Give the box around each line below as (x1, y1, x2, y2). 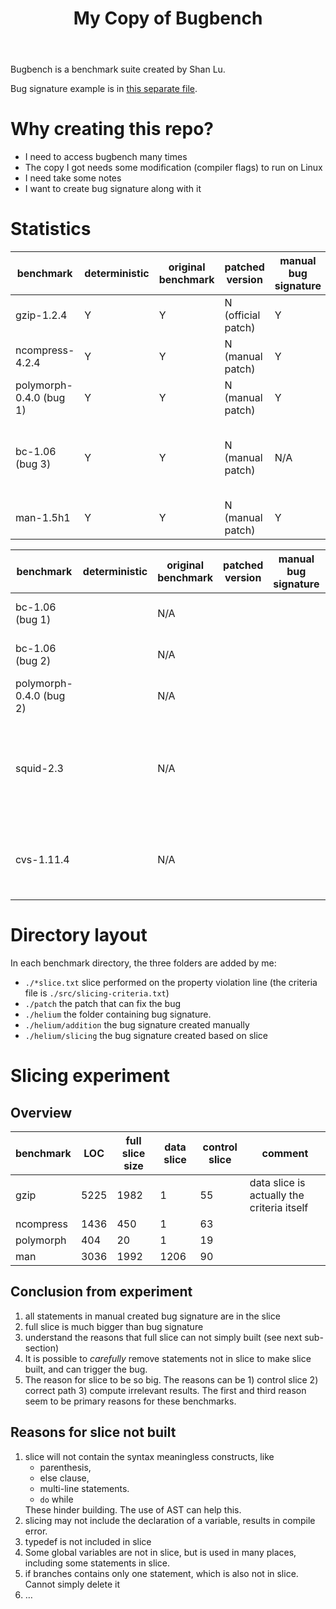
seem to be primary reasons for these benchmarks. (24, 1395, 237, 1407)
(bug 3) (15, 457, 52, 471)
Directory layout (10, 924, 148, 947)
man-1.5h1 (15, 511, 71, 525)
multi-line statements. (39, 1482, 130, 1494)
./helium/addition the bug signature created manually (24, 1019, 250, 1031)
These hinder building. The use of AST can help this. (24, 1503, 242, 1516)
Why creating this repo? (10, 118, 215, 141)
